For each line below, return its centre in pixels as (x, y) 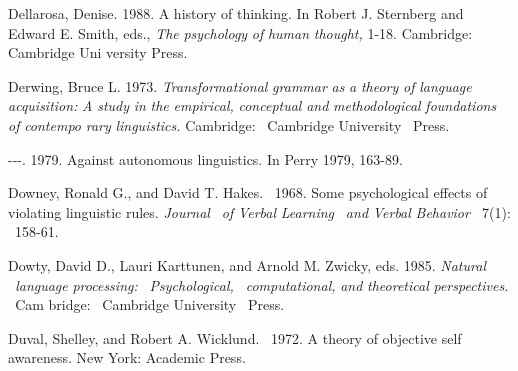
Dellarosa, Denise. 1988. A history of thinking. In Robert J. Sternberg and (236, 13)
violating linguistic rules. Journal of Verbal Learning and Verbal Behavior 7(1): (259, 211)
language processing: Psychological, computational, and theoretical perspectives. (262, 284)
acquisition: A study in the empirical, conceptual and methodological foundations (252, 105)
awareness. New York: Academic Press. (127, 357)
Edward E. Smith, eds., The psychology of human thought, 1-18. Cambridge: (240, 32)
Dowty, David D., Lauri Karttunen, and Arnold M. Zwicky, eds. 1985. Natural (247, 264)
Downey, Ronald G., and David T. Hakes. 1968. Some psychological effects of (248, 192)
